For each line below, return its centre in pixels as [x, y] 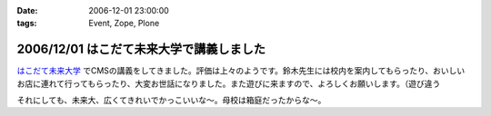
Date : [27, 10]
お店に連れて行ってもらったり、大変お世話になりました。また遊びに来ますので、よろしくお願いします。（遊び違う [229, 83]
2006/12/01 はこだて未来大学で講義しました [141, 49]
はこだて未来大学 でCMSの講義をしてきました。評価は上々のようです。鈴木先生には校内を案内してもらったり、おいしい [241, 71]
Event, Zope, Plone [124, 24]
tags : [27, 24]
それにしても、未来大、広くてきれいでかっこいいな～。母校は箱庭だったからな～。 [171, 101]
